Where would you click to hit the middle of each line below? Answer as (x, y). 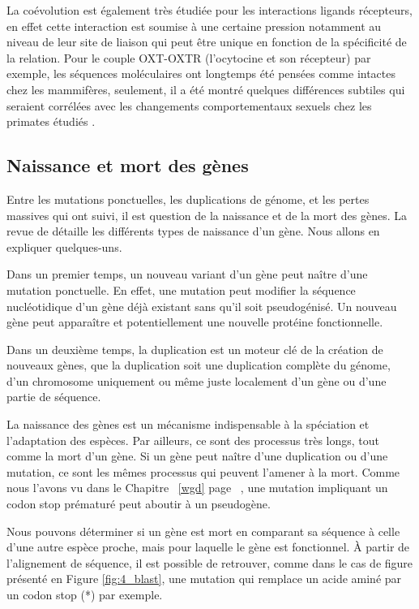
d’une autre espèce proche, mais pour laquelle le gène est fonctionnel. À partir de (208, 547)
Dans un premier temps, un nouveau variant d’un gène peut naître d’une (187, 274)
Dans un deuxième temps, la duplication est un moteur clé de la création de (195, 349)
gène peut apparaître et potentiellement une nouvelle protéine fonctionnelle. (195, 322)
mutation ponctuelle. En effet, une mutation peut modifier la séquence (181, 289)
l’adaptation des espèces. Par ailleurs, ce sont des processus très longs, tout (193, 440)
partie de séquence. (54, 397)
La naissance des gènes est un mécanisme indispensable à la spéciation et (188, 424)
